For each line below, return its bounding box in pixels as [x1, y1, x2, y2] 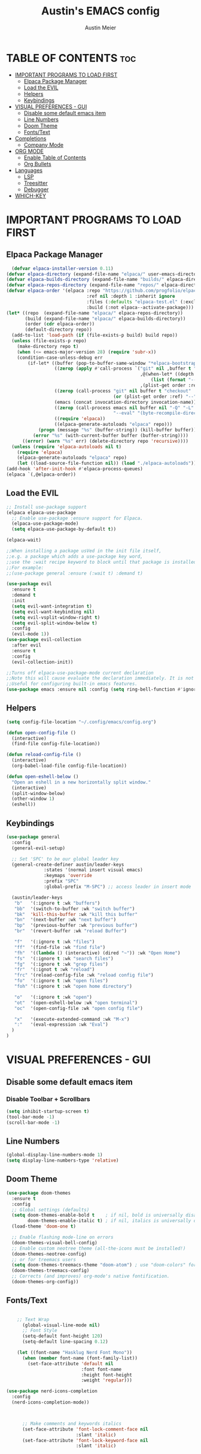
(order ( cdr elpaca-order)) [25, 321, 95, 327]
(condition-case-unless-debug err [17, 355, 103, 361]
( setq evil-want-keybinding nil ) [11, 609, 95, 615]
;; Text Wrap [17, 1316, 50, 1322]
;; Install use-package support [6, 504, 87, 510]
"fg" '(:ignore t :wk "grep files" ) [14, 961, 109, 967]
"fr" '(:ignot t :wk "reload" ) [14, 966, 95, 973]
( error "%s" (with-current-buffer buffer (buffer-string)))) [32, 433, 188, 439]
